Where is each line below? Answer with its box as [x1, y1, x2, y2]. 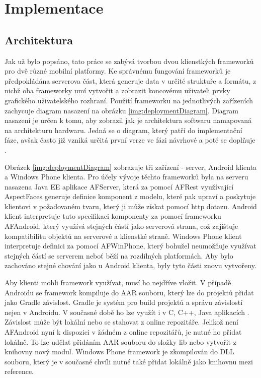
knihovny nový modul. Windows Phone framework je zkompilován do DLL [5, 346, 234, 357]
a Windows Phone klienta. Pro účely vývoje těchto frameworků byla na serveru [5, 171, 248, 182]
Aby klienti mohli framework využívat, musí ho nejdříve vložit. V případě [5, 277, 231, 288]
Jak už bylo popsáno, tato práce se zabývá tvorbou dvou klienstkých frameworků [5, 55, 254, 66]
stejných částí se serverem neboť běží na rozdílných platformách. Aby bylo [5, 250, 233, 261]
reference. [5, 366, 34, 376]
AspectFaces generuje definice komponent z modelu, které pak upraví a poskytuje [5, 191, 256, 202]
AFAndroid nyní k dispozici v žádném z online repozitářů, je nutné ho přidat [5, 327, 242, 337]
